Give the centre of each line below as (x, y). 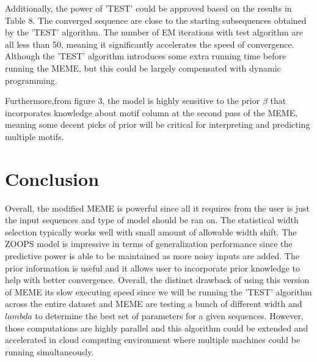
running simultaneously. (49, 351)
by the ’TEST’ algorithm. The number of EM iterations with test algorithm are (154, 32)
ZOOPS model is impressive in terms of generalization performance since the (149, 244)
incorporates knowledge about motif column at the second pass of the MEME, (151, 112)
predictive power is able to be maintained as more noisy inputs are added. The (152, 256)
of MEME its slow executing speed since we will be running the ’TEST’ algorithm (158, 291)
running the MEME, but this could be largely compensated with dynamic (143, 68)
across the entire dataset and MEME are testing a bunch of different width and (154, 304)
